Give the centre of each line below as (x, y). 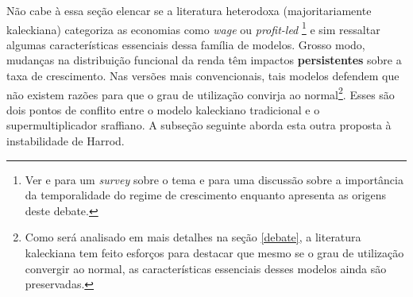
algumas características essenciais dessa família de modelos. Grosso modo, (186, 44)
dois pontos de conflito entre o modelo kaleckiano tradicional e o (163, 109)
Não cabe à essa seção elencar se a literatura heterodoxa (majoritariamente (189, 10)
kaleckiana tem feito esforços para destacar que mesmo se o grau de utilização (214, 253)
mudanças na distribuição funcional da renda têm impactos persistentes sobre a (204, 60)
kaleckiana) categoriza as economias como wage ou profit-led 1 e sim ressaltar (193, 28)
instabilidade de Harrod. (66, 141)
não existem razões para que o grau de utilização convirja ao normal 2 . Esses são (201, 93)
